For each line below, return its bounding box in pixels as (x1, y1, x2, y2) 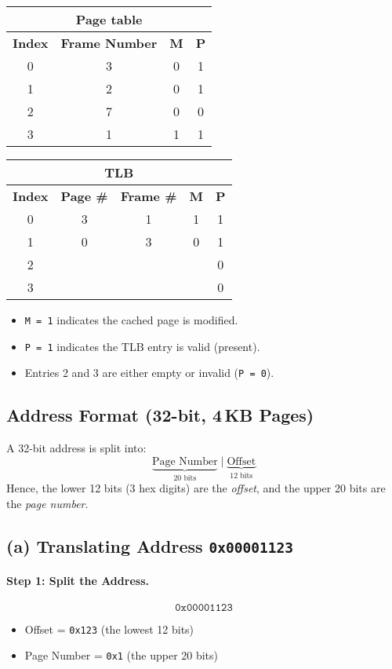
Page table (75, 10, 143, 28)
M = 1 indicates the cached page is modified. (24, 312, 238, 327)
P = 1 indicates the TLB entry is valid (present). (24, 338, 260, 354)
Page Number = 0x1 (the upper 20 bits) (24, 647, 219, 664)
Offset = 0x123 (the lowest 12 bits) (24, 620, 194, 637)
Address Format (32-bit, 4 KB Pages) (6, 403, 314, 427)
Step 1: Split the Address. (6, 572, 149, 589)
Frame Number (60, 34, 158, 52)
